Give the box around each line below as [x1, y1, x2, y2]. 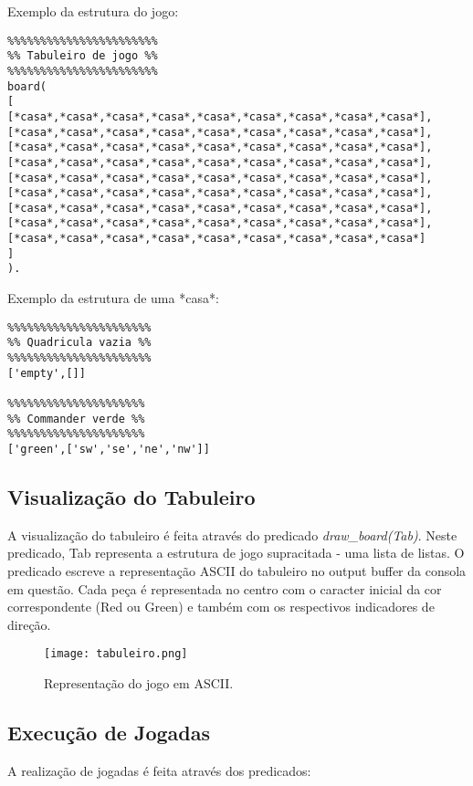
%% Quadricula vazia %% [7, 336, 152, 350]
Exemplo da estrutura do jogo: [7, 2, 179, 20]
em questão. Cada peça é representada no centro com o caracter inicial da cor [7, 579, 442, 598]
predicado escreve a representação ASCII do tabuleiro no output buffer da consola [7, 561, 467, 580]
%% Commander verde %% [7, 412, 145, 425]
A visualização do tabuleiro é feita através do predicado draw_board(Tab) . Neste [7, 525, 457, 544]
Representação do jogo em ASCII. [44, 674, 234, 693]
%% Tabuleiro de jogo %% [7, 49, 158, 63]
